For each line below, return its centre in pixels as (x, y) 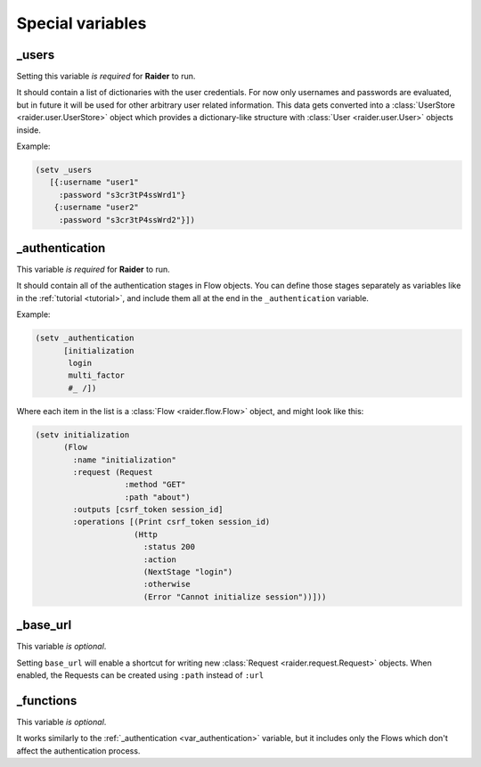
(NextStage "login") (188, 572)
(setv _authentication (85, 338)
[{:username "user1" (94, 182)
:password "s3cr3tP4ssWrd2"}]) (127, 220)
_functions (47, 701)
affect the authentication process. (78, 751)
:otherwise (167, 584)
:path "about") (157, 497)
